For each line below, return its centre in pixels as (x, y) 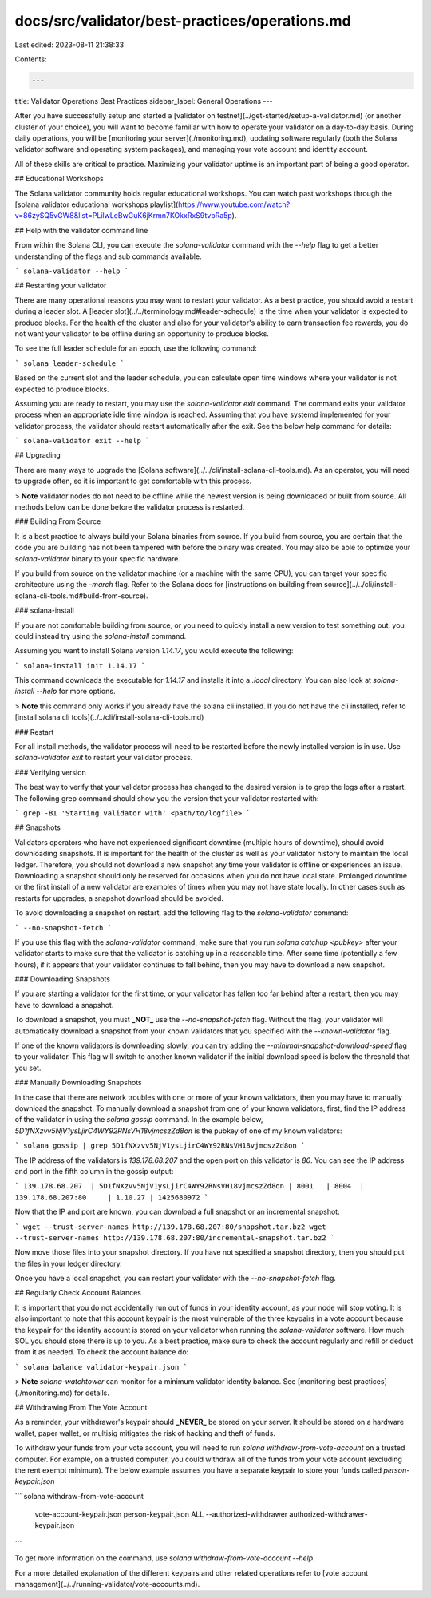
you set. (28, 1068)
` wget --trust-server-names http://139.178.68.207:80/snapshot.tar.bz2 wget (170, 1227)
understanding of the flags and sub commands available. (109, 256)
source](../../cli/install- (360, 585)
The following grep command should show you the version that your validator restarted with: (167, 798)
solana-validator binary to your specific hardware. (98, 558)
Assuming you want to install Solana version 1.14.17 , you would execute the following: (154, 651)
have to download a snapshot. (64, 1005)
